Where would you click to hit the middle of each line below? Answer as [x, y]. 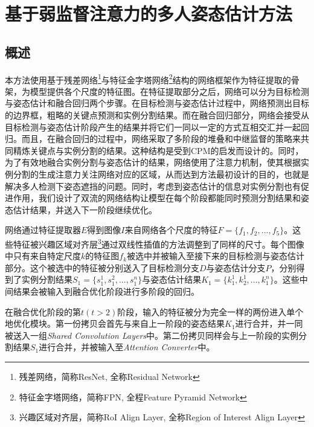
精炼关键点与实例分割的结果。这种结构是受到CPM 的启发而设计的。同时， [158, 150]
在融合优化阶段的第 [43, 311]
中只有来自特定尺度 [43, 256]
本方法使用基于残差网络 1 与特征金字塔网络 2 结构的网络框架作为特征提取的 [148, 79]
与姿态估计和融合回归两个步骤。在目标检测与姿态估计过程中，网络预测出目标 [157, 103]
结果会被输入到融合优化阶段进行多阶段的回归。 [106, 291]
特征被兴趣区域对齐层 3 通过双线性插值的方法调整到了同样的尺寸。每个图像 [159, 243]
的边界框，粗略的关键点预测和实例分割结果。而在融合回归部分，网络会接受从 [157, 115]
